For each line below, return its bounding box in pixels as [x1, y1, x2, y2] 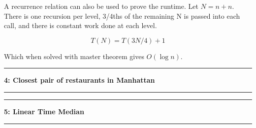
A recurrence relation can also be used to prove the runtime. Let [4, 1, 198, 11]
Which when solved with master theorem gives [4, 51, 144, 61]
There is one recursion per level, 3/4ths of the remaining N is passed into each [4, 10, 240, 21]
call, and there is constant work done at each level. [4, 20, 157, 31]
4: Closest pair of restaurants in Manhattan [4, 75, 155, 85]
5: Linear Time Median [4, 106, 84, 116]
